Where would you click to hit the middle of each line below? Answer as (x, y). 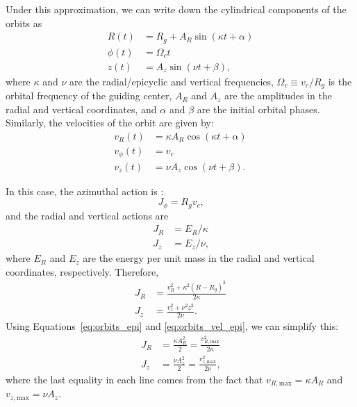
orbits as (24, 23)
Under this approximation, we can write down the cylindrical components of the (176, 9)
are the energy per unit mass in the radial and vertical (199, 258)
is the (340, 81)
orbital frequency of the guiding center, (89, 95)
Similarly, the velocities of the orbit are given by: (110, 123)
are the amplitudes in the (279, 95)
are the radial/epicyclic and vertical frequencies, (172, 81)
